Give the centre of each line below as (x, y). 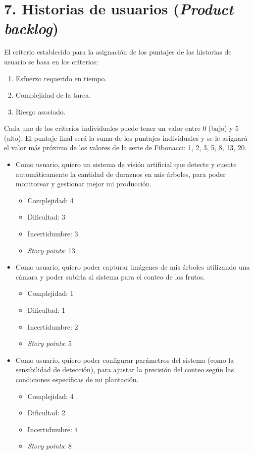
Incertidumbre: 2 (53, 326)
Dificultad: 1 (46, 310)
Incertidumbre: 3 (53, 234)
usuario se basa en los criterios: (51, 61)
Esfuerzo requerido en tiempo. (61, 78)
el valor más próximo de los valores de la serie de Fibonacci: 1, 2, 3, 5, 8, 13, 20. (125, 147)
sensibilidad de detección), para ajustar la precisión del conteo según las (125, 369)
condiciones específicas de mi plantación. (77, 379)
